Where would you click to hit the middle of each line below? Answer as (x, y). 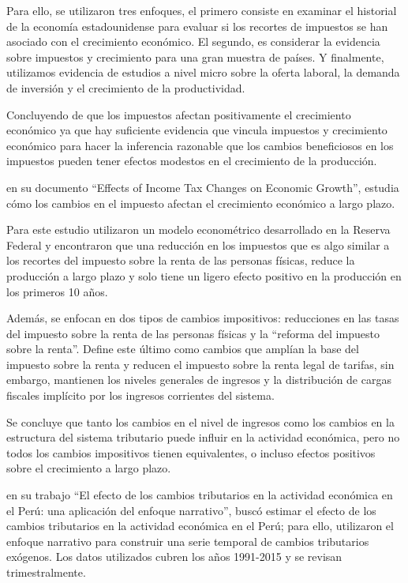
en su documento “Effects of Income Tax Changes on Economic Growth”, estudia (203, 187)
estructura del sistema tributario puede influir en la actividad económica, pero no (203, 437)
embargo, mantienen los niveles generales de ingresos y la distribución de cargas (199, 380)
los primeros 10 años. (57, 291)
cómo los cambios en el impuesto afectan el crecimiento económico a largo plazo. (201, 203)
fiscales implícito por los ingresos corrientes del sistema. (140, 395)
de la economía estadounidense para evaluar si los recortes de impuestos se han (197, 26)
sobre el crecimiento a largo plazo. (89, 468)
